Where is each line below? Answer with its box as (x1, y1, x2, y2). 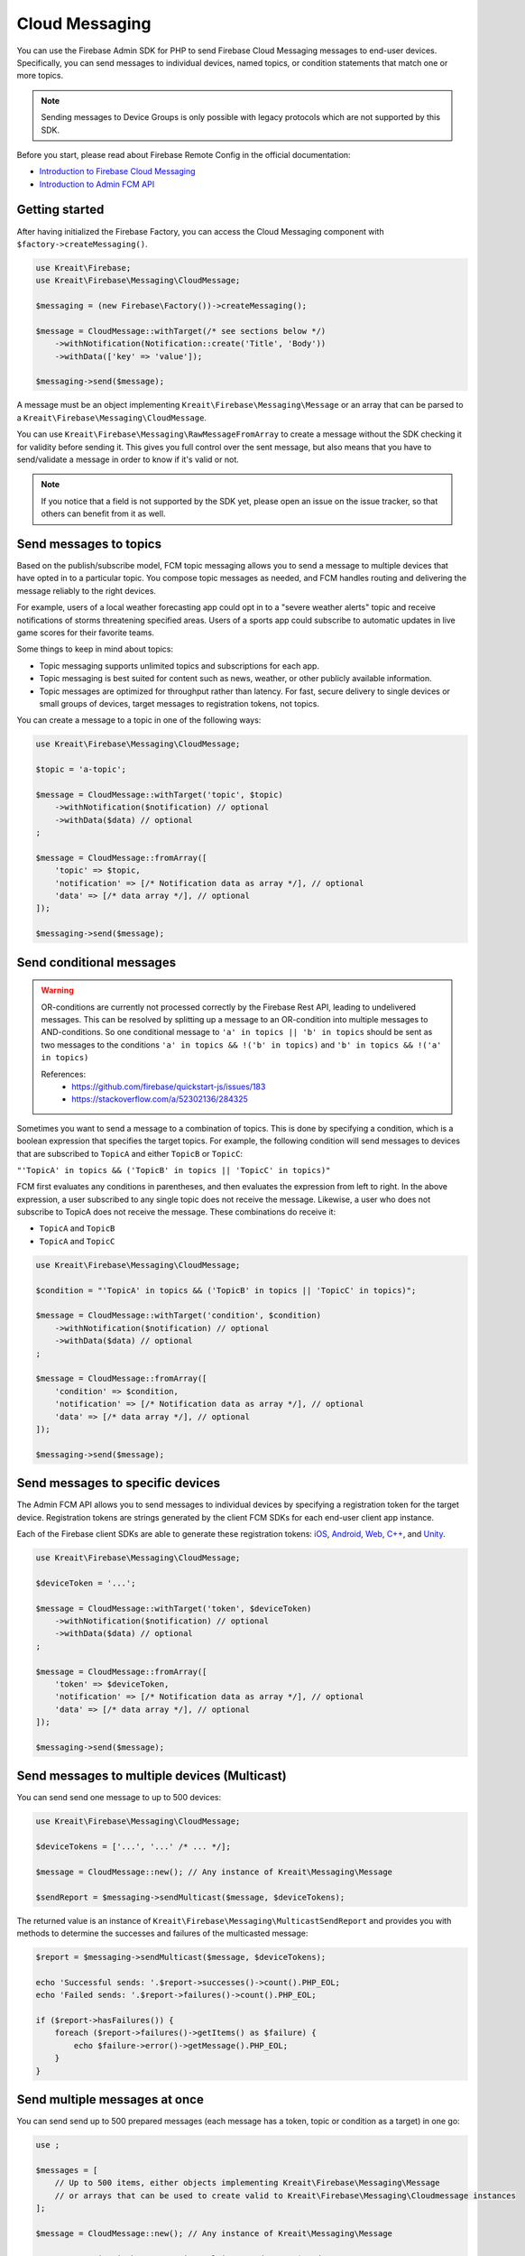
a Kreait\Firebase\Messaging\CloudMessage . (16, 411, 207, 423)
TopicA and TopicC (39, 1235, 115, 1246)
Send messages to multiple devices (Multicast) (16, 1769, 288, 1784)
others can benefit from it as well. (41, 508, 166, 519)
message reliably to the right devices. (16, 585, 157, 596)
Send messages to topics (16, 537, 162, 551)
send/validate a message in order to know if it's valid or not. (16, 454, 239, 465)
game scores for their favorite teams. (16, 627, 155, 638)
